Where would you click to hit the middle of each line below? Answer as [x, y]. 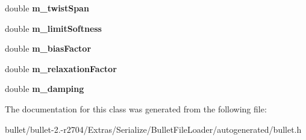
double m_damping [45, 89]
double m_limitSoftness [53, 28]
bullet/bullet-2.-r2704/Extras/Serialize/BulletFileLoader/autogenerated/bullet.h [153, 129]
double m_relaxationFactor [61, 68]
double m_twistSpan [47, 8]
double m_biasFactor [48, 48]
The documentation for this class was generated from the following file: [136, 108]
